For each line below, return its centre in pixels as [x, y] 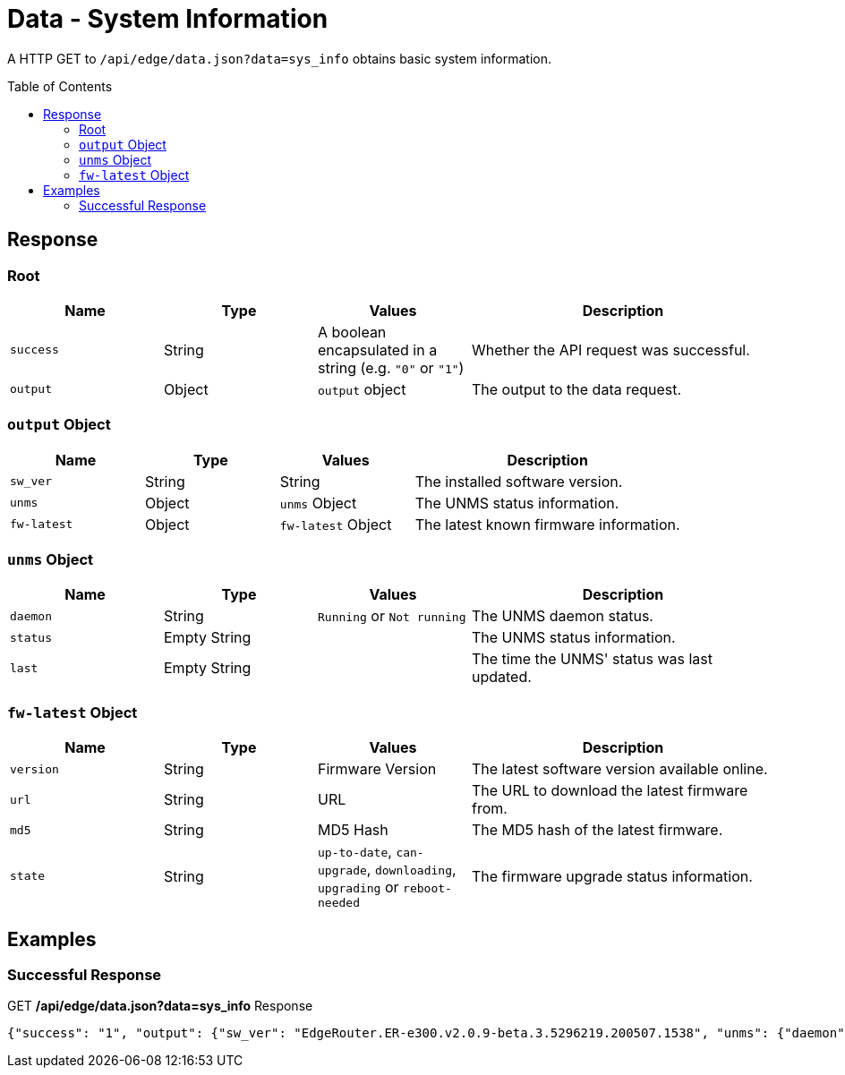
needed [339, 903]
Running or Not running [392, 616]
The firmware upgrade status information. [612, 876]
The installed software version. [519, 481]
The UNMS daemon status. [563, 616]
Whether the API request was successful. [611, 350]
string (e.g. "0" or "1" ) [391, 367]
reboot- [427, 889]
